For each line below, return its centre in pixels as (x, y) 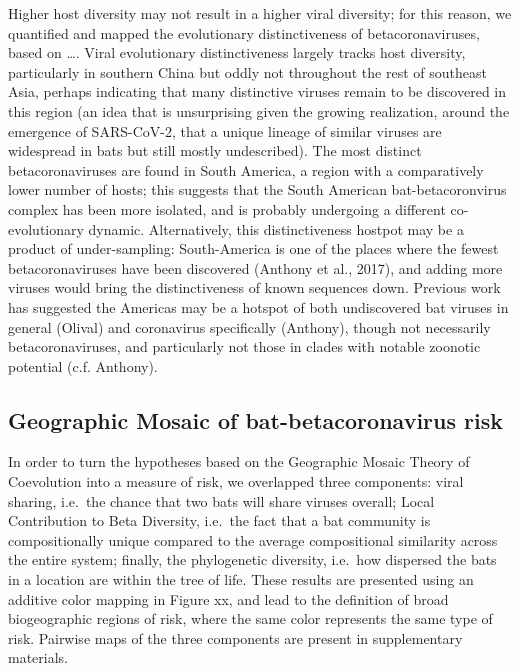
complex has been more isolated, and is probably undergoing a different (227, 208)
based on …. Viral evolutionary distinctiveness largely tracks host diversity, (237, 52)
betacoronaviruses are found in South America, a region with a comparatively (246, 169)
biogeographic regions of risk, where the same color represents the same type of (250, 618)
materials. (38, 657)
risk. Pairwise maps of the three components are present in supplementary (235, 637)
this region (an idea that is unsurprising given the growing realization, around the (259, 110)
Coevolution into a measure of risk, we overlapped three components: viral (236, 481)
